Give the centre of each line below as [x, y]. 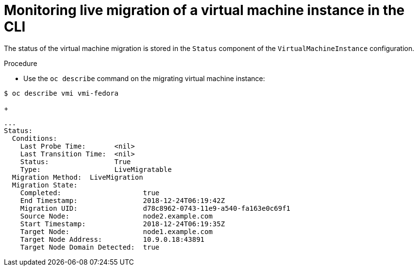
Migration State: [45, 185]
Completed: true [90, 193]
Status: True [75, 161]
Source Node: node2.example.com [116, 216]
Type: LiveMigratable [96, 169]
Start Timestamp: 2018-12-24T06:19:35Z [123, 224]
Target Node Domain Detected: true [90, 247]
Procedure [21, 63]
